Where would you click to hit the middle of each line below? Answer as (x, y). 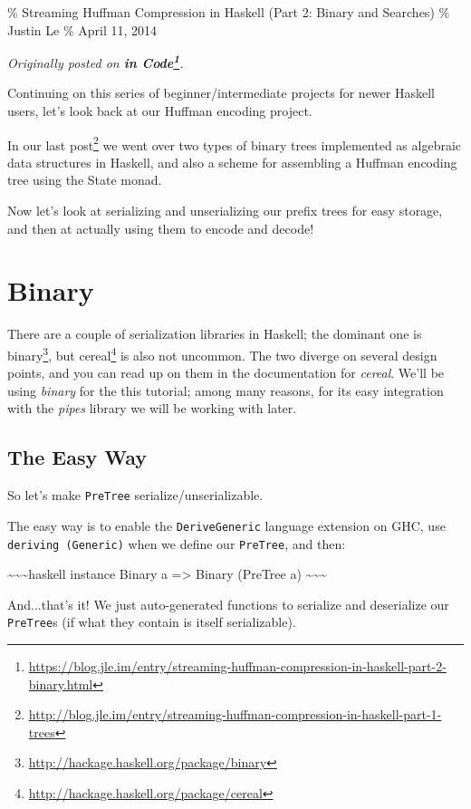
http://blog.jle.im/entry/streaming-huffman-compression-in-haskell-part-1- (235, 714)
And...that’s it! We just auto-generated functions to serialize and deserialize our (228, 604)
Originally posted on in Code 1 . (96, 61)
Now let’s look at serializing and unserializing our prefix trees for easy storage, (225, 211)
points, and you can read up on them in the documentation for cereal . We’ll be (226, 373)
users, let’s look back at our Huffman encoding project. (160, 111)
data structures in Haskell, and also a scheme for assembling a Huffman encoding (232, 162)
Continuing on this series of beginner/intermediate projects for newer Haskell (221, 93)
